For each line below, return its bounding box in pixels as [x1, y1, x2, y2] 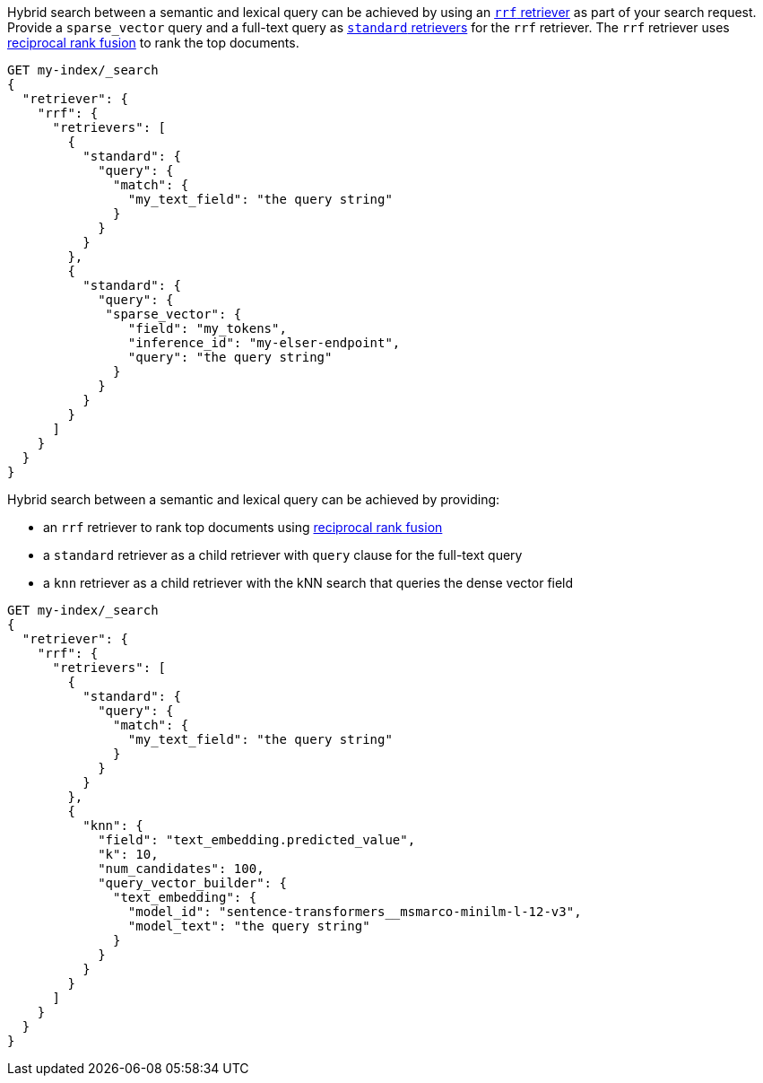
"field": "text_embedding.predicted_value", [98, 833, 416, 847]
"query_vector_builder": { [98, 876, 287, 890]
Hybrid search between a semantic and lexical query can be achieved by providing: [7, 492, 500, 507]
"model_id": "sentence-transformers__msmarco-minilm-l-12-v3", [127, 904, 582, 919]
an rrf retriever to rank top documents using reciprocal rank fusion [43, 520, 443, 535]
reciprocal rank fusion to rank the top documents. [7, 35, 299, 50]
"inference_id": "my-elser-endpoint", [127, 336, 401, 350]
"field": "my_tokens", [127, 321, 287, 336]
